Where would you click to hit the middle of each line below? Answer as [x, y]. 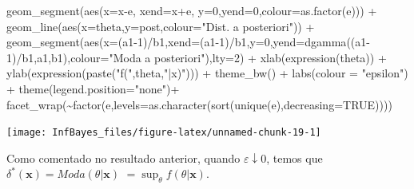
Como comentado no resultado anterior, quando [123, 157]
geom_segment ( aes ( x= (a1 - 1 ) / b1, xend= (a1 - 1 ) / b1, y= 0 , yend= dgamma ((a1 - [188, 42]
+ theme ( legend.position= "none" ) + [93, 88]
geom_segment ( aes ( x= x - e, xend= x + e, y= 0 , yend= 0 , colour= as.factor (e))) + [192, 10]
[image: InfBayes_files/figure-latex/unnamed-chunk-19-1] [164, 133]
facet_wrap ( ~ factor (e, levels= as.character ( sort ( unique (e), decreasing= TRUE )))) [199, 104]
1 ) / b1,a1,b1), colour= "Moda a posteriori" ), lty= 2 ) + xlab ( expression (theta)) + [197, 57]
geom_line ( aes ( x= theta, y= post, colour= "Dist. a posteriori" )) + [161, 26]
